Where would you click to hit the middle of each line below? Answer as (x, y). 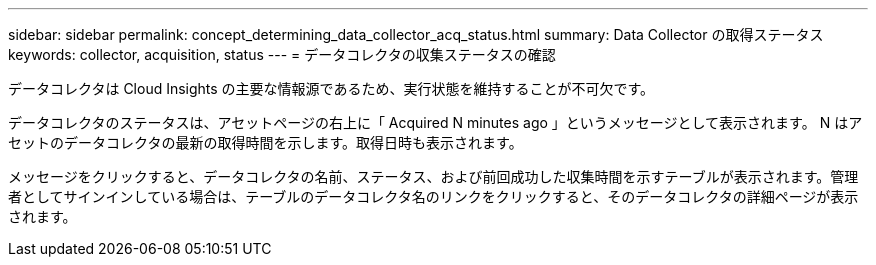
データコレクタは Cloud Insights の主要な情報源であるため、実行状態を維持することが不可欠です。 (331, 88)
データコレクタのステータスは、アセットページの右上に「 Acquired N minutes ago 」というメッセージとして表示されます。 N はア (435, 122)
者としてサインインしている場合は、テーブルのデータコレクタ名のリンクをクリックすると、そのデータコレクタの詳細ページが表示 (433, 196)
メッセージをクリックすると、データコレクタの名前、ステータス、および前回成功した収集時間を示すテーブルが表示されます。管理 (433, 176)
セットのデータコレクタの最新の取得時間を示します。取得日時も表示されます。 (265, 142)
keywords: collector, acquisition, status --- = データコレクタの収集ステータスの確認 (282, 54)
